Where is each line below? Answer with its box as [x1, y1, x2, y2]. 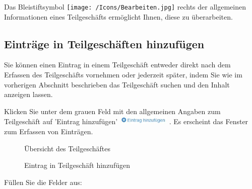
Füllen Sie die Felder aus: [4, 176, 82, 187]
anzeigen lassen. [4, 89, 53, 100]
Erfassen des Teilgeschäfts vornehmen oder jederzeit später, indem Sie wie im [4, 69, 242, 80]
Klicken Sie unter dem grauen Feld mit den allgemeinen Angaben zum [4, 106, 221, 116]
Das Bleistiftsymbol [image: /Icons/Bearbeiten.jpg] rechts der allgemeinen [4, 2, 246, 12]
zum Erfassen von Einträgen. [4, 126, 93, 137]
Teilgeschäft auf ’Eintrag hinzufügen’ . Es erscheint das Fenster [4, 116, 248, 127]
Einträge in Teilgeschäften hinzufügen [4, 36, 205, 51]
